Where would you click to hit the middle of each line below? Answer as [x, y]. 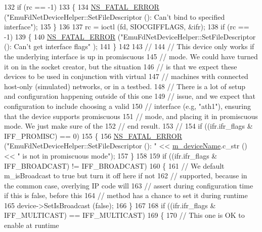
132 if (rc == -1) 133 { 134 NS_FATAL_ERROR [82, 7]
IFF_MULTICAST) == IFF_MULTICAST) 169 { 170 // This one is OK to [124, 215]
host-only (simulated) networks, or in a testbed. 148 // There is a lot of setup [125, 86]
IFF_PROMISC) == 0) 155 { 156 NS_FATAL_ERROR [93, 136]
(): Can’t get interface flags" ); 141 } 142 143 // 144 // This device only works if [129, 46]
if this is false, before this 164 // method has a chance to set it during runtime [126, 195]
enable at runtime [32, 225]
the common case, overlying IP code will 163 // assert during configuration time [129, 185]
